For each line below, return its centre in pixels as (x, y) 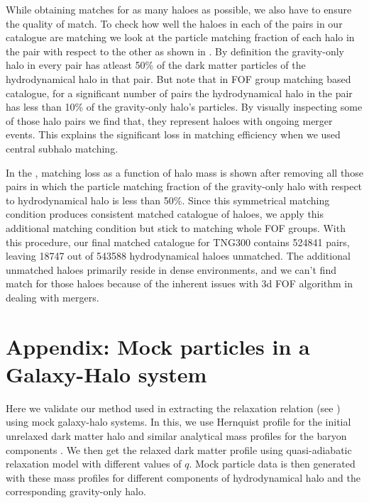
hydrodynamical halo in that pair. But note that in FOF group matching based (178, 78)
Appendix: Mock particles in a (158, 346)
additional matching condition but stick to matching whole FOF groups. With (176, 227)
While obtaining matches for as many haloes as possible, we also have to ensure (179, 9)
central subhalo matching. (62, 148)
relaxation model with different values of (94, 464)
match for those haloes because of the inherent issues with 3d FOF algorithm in (180, 283)
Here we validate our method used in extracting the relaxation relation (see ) (173, 408)
